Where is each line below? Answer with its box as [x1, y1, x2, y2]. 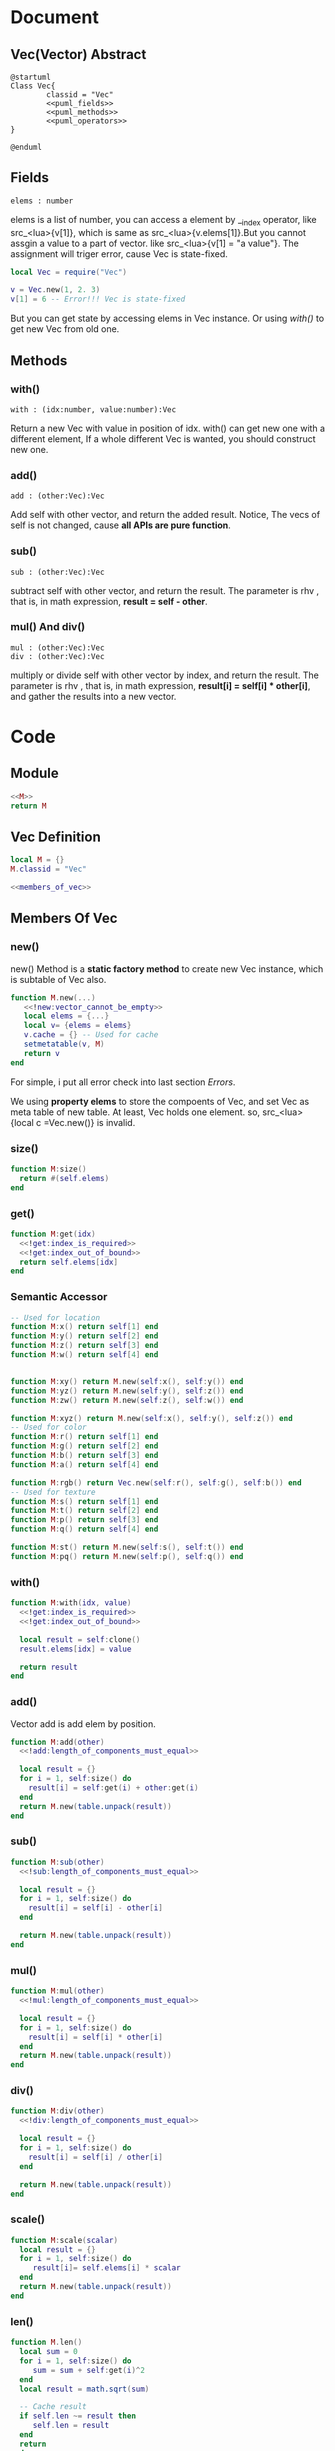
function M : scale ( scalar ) [10, 2235, 118, 2245]
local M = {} [10, 855, 65, 865]
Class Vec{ [10, 81, 56, 91]
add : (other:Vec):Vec [10, 491, 105, 501]
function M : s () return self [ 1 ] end [10, 1496, 159, 1506]
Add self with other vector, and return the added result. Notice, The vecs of [10, 509, 321, 521]
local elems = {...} [23, 1011, 110, 1021]
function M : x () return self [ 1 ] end [10, 1322, 159, 1332]
